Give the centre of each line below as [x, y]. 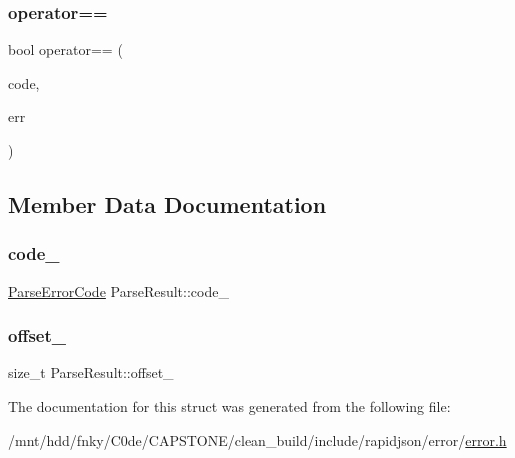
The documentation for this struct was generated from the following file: [229, 406]
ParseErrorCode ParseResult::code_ [118, 290]
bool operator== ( [65, 49]
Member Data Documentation [167, 203]
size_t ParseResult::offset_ [91, 372]
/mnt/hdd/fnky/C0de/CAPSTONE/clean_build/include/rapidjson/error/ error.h [257, 439]
